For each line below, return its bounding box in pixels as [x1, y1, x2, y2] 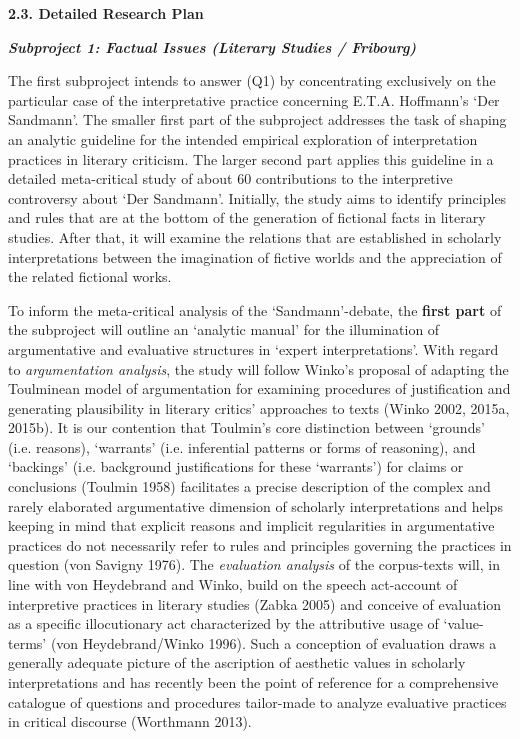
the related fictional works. [8, 266, 172, 287]
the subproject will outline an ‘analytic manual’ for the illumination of [8, 319, 440, 340]
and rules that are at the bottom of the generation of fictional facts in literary [8, 207, 486, 228]
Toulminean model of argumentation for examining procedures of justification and [8, 378, 511, 399]
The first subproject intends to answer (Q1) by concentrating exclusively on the [8, 70, 496, 91]
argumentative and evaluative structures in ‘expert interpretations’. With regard [8, 338, 499, 359]
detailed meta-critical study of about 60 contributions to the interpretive [8, 168, 453, 189]
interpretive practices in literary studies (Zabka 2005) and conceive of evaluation [8, 593, 502, 614]
